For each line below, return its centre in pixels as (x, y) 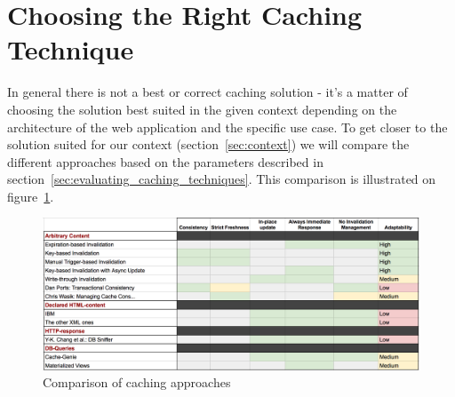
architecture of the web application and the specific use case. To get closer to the (227, 127)
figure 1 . (31, 196)
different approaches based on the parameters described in (165, 161)
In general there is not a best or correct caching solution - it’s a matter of (208, 92)
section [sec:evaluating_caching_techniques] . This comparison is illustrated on (222, 179)
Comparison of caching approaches (137, 382)
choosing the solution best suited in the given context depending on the (202, 109)
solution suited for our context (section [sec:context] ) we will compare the (208, 144)
